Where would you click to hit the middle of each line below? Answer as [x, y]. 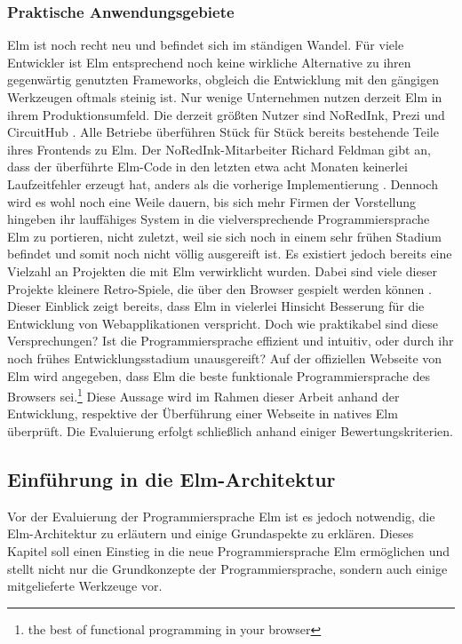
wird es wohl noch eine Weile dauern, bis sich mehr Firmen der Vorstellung [212, 201]
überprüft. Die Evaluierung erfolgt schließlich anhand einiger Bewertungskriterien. [231, 430]
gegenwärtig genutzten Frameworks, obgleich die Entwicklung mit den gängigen [223, 80]
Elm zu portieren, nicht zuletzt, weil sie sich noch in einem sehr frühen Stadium [225, 236]
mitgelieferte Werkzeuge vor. [85, 586]
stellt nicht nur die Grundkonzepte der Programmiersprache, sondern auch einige [227, 568]
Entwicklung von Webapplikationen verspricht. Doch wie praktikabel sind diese [223, 323]
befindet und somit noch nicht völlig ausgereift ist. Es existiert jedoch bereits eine [230, 254]
